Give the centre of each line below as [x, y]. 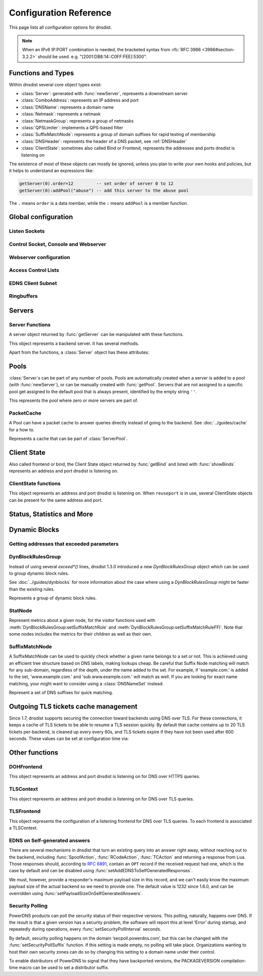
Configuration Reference [60, 13]
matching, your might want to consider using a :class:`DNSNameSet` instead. [86, 683]
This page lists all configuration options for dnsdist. [60, 27]
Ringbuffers [23, 296]
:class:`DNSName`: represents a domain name [67, 107]
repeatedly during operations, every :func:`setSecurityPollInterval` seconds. [85, 929]
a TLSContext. [23, 828]
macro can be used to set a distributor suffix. [64, 968]
